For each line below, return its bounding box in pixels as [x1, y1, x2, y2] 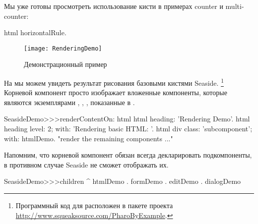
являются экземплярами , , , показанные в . [4, 97, 135, 107]
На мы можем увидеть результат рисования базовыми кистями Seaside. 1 [4, 76, 224, 88]
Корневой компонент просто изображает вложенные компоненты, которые [4, 87, 227, 98]
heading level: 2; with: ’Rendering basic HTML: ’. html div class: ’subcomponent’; [4, 123, 253, 134]
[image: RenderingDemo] [24, 45, 102, 52]
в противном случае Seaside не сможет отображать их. [4, 159, 169, 169]
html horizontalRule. [4, 27, 66, 38]
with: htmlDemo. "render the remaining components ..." [4, 133, 173, 143]
